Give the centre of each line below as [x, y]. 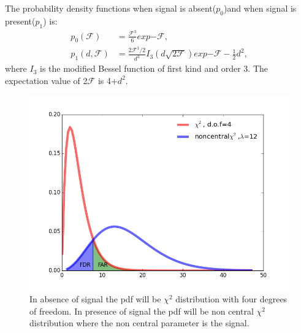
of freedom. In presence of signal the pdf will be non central [142, 311]
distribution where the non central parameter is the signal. [139, 323]
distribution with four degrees [231, 299]
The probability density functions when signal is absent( [111, 8]
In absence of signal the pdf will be [95, 299]
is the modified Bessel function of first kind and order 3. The [154, 68]
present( [20, 21]
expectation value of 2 [46, 80]
